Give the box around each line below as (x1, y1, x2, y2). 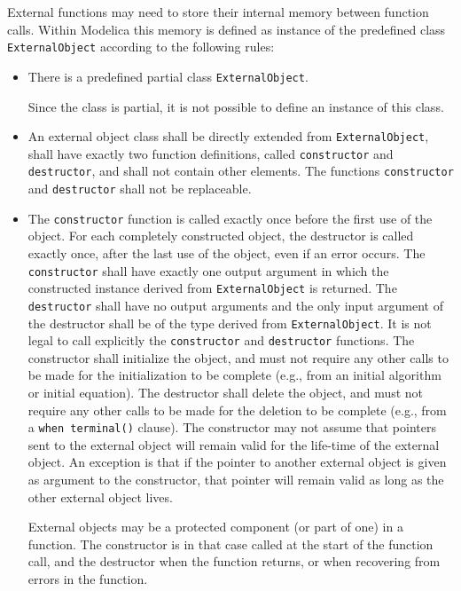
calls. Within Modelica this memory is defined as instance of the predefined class (7, 20, 446, 38)
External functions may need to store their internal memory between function (7, 3, 429, 20)
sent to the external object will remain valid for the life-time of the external (27, 435, 440, 453)
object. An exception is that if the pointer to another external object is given (27, 453, 447, 471)
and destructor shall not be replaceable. (27, 179, 252, 198)
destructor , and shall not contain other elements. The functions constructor (27, 162, 454, 180)
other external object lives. (27, 487, 173, 506)
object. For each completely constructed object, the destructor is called (27, 226, 414, 245)
